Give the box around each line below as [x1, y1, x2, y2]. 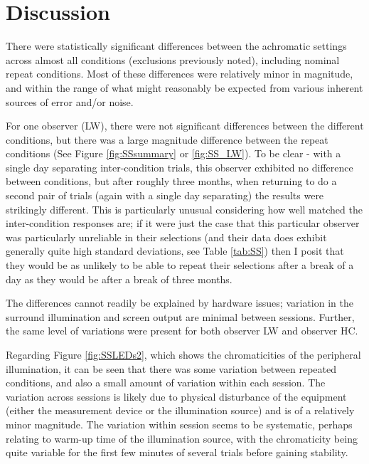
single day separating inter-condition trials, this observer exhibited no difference [6, 159, 353, 174]
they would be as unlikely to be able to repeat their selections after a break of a [6, 258, 354, 273]
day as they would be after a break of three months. [6, 271, 232, 286]
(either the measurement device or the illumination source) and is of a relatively [6, 403, 355, 418]
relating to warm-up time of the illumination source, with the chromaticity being [6, 431, 358, 445]
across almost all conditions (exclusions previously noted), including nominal [6, 52, 340, 67]
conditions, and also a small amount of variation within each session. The [6, 375, 326, 390]
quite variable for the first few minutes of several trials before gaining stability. [6, 445, 348, 460]
